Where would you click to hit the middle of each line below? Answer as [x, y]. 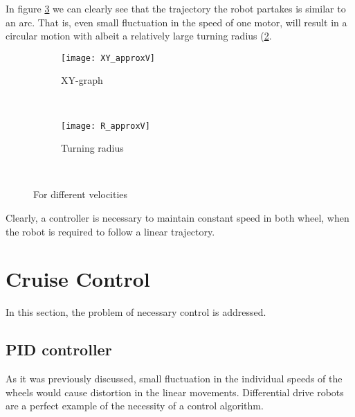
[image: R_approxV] [106, 126]
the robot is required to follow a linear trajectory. [110, 231]
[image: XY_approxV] [108, 58]
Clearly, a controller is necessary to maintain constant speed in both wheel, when [177, 218]
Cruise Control [78, 279]
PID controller [59, 349]
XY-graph [82, 80]
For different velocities [81, 194]
